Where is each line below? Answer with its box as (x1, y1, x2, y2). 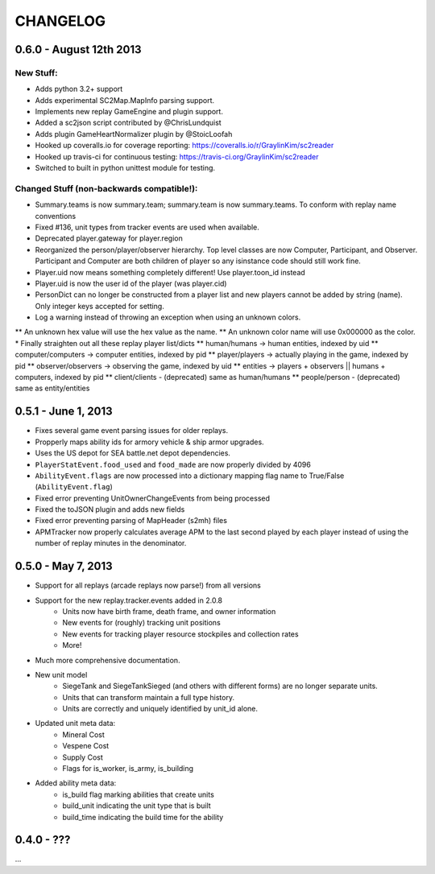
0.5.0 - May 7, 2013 (14, 559, 113, 573)
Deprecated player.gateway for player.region (35, 233, 183, 243)
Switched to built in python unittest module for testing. (35, 163, 216, 173)
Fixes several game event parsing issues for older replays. (35, 426, 229, 435)
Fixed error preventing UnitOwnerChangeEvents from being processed (35, 493, 270, 503)
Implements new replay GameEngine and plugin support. (35, 107, 223, 117)
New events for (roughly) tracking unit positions (62, 618, 221, 628)
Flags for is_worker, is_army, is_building (62, 764, 193, 773)
